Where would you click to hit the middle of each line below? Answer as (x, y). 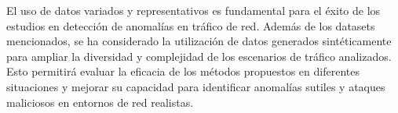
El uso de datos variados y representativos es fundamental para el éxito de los (194, 10)
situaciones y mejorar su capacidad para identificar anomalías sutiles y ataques (196, 86)
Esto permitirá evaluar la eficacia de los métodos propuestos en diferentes (183, 71)
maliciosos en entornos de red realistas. (100, 102)
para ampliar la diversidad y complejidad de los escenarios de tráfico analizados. (199, 56)
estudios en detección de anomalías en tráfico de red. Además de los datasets (191, 25)
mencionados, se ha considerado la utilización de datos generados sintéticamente (199, 41)
